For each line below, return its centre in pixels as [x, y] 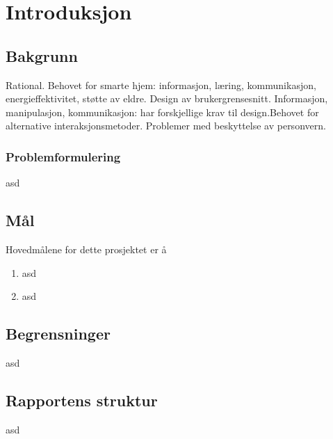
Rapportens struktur [82, 400]
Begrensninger [58, 334]
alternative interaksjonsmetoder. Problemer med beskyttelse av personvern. [166, 126]
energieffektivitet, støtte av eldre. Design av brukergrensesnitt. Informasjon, [167, 98]
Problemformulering [63, 156]
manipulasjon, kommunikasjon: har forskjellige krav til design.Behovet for [162, 112]
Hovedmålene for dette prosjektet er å [86, 249]
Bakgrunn [42, 55]
